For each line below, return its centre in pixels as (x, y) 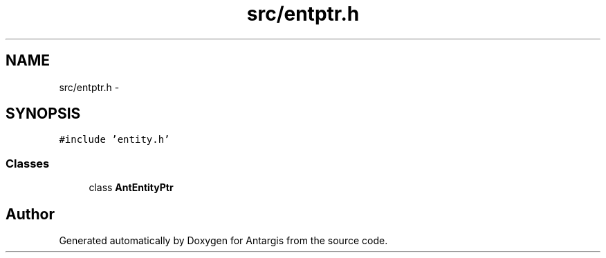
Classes (28, 163)
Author (30, 214)
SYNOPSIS (43, 114)
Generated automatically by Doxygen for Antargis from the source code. (223, 241)
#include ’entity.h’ (114, 140)
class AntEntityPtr (131, 188)
